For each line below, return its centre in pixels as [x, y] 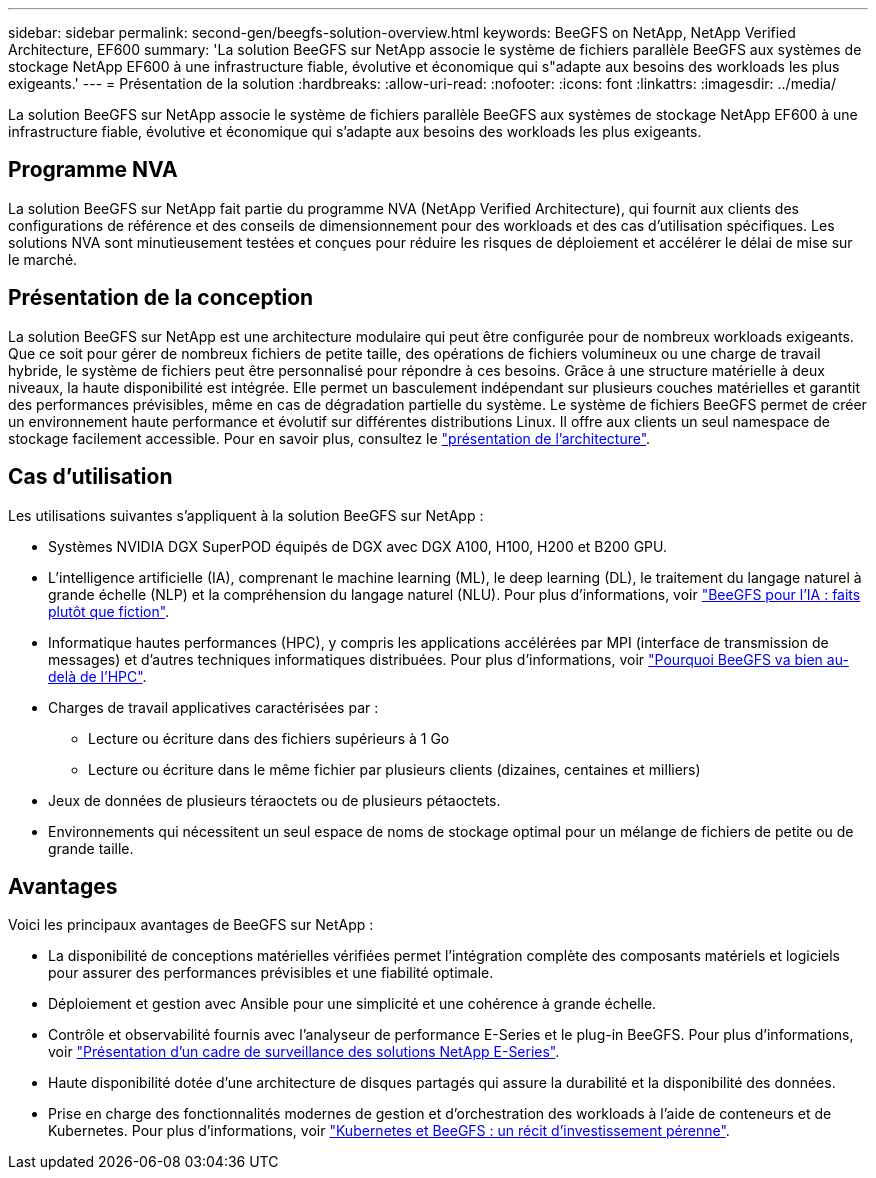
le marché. [43, 259]
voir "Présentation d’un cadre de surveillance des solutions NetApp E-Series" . [304, 1052]
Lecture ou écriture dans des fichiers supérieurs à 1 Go [269, 738]
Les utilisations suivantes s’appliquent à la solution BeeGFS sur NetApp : [246, 515]
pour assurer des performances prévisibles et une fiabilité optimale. [271, 973]
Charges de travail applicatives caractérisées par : [213, 707]
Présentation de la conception [161, 298]
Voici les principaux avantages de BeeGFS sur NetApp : [191, 925]
